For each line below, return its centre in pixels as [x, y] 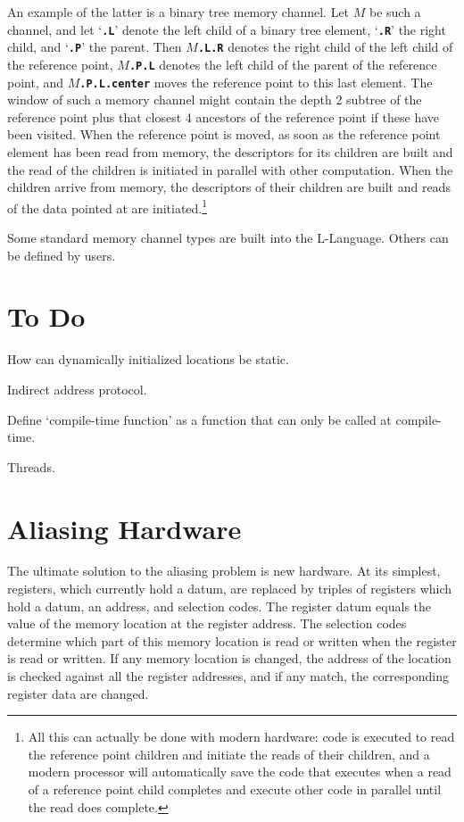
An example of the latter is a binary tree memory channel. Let [178, 12]
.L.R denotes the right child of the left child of [325, 47]
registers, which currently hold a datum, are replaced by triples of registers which [230, 589]
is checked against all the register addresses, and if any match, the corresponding [228, 676]
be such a [395, 12]
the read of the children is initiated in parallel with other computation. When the [230, 169]
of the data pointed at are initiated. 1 [108, 206]
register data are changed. [78, 693]
